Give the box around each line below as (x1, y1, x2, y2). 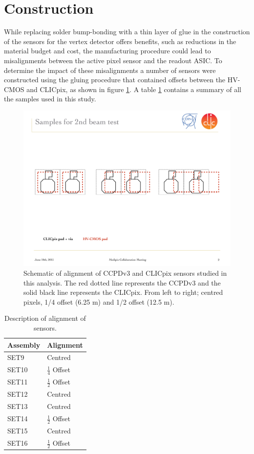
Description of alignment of (4, 313, 86, 323)
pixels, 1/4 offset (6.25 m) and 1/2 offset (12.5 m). (23, 296, 174, 307)
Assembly (7, 339, 41, 350)
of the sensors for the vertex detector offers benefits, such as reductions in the (4, 36, 236, 46)
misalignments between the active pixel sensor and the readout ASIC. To (4, 55, 222, 65)
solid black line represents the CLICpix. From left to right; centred (23, 287, 223, 297)
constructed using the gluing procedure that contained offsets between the (4, 74, 226, 85)
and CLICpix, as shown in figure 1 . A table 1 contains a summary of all (26, 84, 241, 94)
